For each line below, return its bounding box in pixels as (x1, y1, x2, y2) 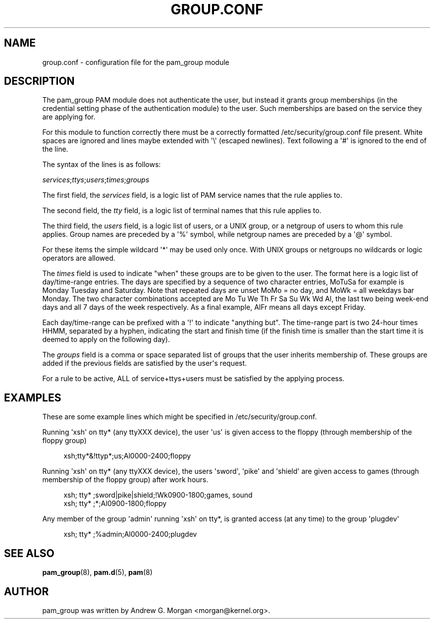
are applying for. (42, 113, 96, 121)
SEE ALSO (4, 547, 54, 560)
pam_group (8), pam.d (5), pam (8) (42, 568, 153, 577)
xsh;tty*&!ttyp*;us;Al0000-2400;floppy (63, 452, 191, 460)
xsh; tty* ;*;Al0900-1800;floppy (63, 499, 167, 508)
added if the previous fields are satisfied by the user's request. (42, 359, 247, 368)
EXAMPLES (4, 391, 61, 404)
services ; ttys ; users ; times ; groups (42, 175, 150, 184)
